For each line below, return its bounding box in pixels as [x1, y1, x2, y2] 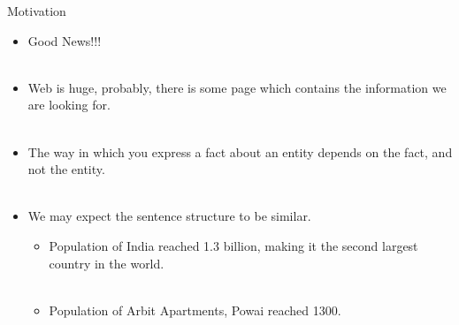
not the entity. [27, 160, 105, 178]
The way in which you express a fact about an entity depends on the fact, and [27, 142, 453, 161]
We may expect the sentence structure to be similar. [27, 207, 311, 225]
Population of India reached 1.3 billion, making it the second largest [49, 236, 418, 254]
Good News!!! [27, 31, 102, 49]
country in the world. [49, 253, 164, 272]
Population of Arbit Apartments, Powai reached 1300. [49, 300, 341, 319]
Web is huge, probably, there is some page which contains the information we [27, 78, 447, 96]
